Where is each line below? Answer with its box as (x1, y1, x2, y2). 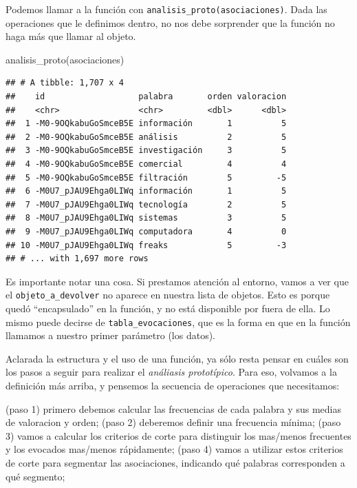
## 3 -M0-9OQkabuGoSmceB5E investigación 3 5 (6, 145, 287, 156)
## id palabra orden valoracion (6, 92, 287, 102)
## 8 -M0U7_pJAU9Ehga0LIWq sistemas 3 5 (6, 213, 287, 223)
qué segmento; (6, 469, 65, 483)
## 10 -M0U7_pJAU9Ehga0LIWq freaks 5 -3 (6, 240, 287, 250)
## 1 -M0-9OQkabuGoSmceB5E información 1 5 (6, 119, 287, 129)
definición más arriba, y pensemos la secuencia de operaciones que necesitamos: (6, 378, 340, 393)
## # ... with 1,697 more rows (6, 254, 149, 264)
